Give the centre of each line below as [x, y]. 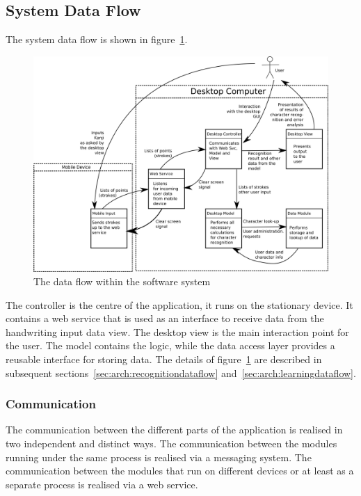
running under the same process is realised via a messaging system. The [159, 457]
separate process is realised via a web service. [102, 484]
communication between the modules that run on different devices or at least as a [180, 471]
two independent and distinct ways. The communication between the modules [171, 443]
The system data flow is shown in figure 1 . [97, 39]
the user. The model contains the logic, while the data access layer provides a [170, 345]
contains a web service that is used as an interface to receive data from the [165, 318]
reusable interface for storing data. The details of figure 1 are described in [164, 359]
